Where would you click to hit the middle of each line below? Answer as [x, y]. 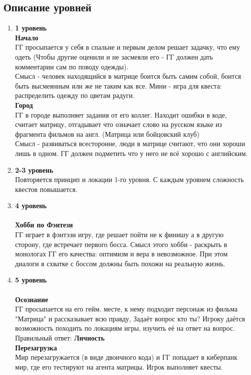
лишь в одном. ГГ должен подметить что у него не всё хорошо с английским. [131, 153]
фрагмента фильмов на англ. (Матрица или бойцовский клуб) [107, 134]
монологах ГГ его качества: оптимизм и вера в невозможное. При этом [121, 254]
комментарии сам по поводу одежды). [72, 66]
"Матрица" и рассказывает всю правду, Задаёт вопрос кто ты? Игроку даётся [130, 318]
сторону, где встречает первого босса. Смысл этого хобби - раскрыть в [121, 244]
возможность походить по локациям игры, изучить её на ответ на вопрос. [125, 328]
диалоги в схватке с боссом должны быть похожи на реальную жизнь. [120, 263]
